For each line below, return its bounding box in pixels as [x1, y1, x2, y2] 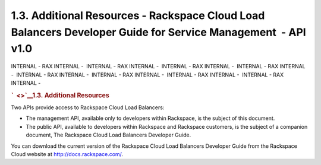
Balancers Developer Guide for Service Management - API [11, 26, 306, 39]
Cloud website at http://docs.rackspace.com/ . [11, 150, 124, 157]
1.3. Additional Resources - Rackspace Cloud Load [11, 9, 265, 22]
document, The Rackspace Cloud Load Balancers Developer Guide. [26, 131, 191, 139]
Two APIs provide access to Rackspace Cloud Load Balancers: [11, 104, 165, 111]
